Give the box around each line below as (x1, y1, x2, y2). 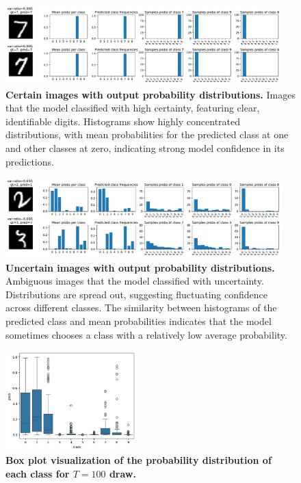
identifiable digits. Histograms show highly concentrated (5, 114, 241, 128)
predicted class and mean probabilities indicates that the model (5, 313, 272, 328)
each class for (5, 466, 70, 480)
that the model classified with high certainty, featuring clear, (5, 101, 260, 115)
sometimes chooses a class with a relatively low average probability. (5, 327, 287, 341)
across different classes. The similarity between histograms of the (5, 300, 277, 315)
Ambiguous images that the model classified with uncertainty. (5, 274, 264, 288)
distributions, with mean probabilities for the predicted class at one (5, 127, 289, 142)
